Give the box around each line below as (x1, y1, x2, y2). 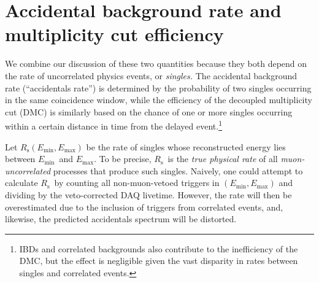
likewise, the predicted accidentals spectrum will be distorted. (5, 212, 237, 225)
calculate (5, 176, 38, 189)
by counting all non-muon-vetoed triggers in (54, 176, 220, 189)
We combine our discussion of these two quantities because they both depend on (5, 57, 307, 70)
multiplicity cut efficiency (5, 21, 224, 47)
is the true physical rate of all (167, 152, 278, 165)
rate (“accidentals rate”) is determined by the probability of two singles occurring (5, 81, 312, 94)
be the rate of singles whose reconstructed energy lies (86, 140, 286, 153)
